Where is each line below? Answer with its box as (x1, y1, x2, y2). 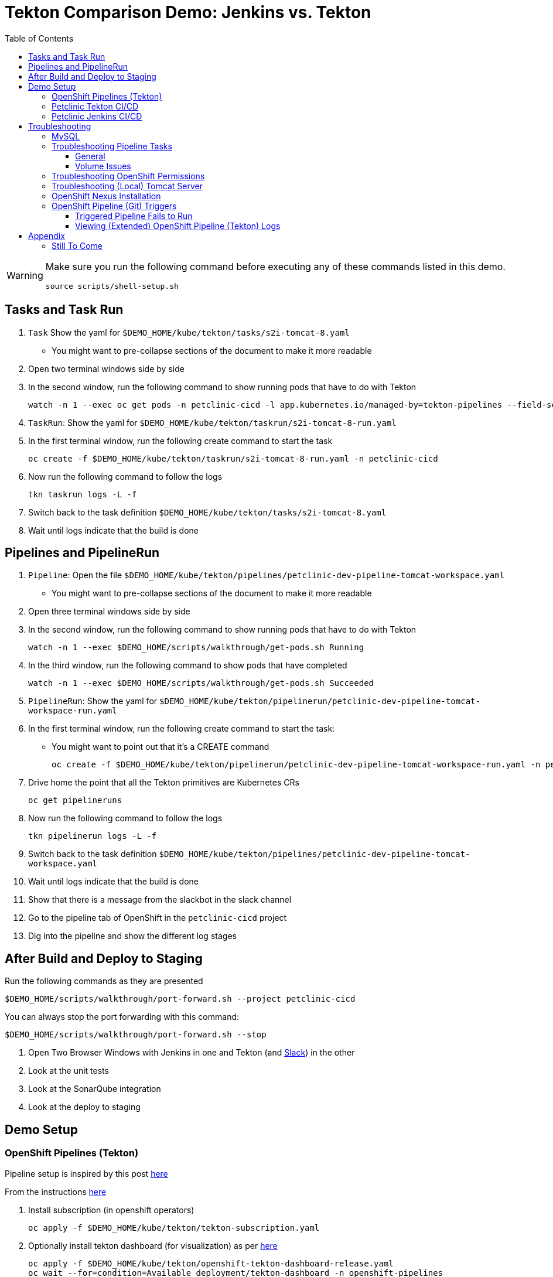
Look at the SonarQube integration (28, 1084, 161, 1094)
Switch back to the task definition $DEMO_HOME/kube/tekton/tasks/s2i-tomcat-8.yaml (28, 507, 387, 517)
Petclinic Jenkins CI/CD (52, 111, 142, 121)
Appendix (28, 230, 65, 241)
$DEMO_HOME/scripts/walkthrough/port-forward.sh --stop (5, 1030, 267, 1040)
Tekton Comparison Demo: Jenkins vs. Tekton (5, 2, 371, 22)
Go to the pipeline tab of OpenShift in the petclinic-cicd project (28, 913, 287, 923)
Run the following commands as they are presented (5, 976, 203, 986)
